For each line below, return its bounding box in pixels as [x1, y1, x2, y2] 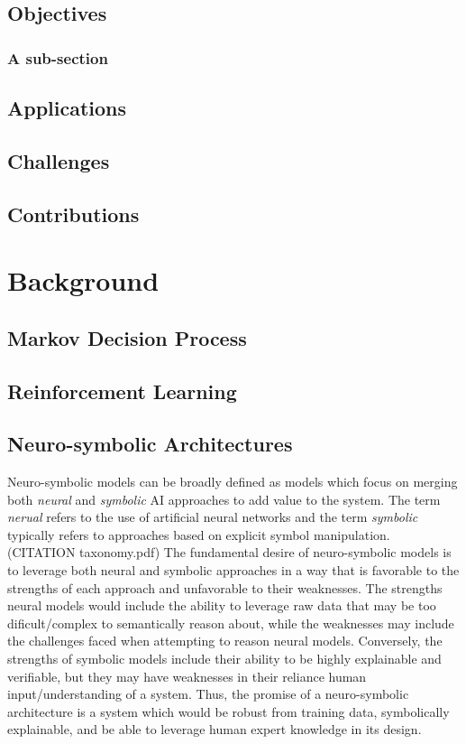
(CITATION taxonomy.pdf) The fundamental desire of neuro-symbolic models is [7, 543, 452, 562]
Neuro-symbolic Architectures [7, 430, 293, 458]
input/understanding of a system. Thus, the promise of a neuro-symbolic [7, 684, 409, 703]
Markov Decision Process [7, 323, 247, 351]
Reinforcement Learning [7, 377, 237, 405]
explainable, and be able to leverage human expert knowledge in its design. [7, 720, 422, 739]
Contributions [7, 200, 140, 228]
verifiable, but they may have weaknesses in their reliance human [7, 666, 367, 685]
